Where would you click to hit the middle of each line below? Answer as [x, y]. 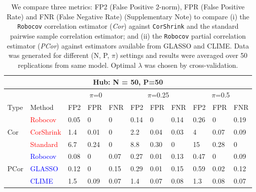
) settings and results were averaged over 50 [181, 55]
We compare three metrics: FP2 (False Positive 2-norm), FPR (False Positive [128, 6]
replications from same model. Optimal [77, 65]
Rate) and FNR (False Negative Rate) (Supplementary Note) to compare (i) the [128, 16]
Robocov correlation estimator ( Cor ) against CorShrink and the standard [128, 26]
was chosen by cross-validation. [191, 65]
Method [42, 107]
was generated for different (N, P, [59, 55]
